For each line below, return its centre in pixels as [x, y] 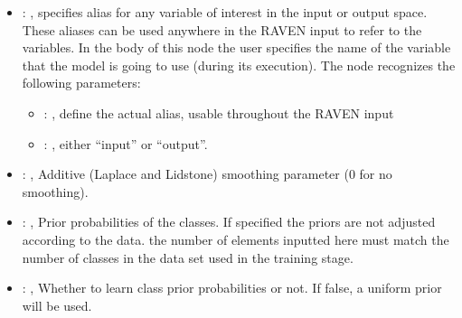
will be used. [57, 305]
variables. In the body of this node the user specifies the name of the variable [236, 47]
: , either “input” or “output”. [126, 143]
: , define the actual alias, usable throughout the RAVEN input [219, 112]
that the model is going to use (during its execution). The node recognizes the [239, 65]
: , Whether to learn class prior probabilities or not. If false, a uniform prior [232, 288]
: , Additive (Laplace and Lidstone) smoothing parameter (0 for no [207, 174]
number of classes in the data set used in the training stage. [188, 257]
